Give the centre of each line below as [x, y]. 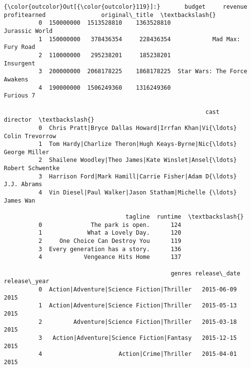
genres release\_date [205, 273]
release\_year [27, 281]
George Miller [27, 152]
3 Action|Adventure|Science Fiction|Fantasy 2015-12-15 [138, 338]
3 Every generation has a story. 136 [110, 249]
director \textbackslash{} [49, 120]
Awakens [16, 79]
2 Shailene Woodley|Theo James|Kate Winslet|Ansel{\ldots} [138, 160]
